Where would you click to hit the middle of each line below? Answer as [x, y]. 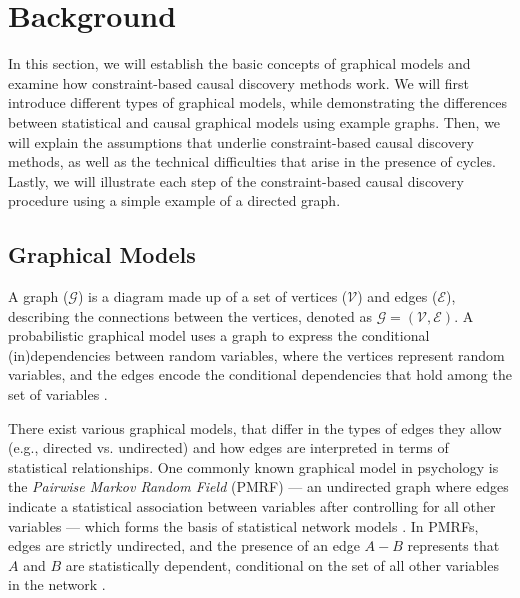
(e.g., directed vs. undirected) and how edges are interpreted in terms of [228, 447]
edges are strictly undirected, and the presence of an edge [184, 545]
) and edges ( [397, 296]
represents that [453, 545]
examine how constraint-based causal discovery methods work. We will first [239, 82]
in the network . [57, 584]
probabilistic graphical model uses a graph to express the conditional [219, 335]
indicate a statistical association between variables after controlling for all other [252, 506]
